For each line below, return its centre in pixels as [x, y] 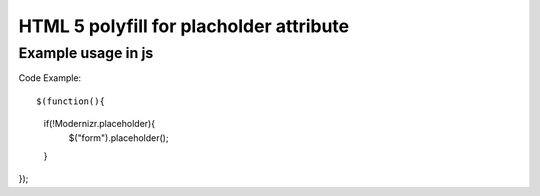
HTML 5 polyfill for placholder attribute [184, 26]
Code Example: [50, 78]
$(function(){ [70, 101]
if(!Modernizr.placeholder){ [99, 124]
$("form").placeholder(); [118, 137]
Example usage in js [86, 53]
